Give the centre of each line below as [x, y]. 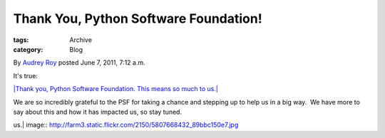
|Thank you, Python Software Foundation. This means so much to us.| [116, 89]
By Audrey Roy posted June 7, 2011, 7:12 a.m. [79, 63]
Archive [81, 40]
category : [28, 49]
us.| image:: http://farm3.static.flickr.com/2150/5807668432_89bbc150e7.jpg [126, 125]
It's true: [26, 75]
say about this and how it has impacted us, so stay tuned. [97, 112]
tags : [21, 40]
